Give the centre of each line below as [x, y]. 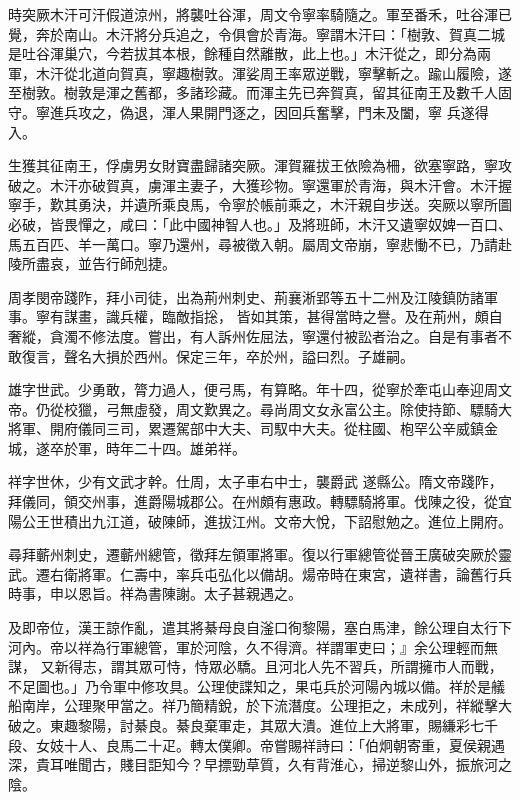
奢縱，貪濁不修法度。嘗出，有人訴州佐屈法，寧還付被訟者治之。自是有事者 [253, 335]
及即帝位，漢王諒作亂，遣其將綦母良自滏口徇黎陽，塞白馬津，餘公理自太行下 [260, 627]
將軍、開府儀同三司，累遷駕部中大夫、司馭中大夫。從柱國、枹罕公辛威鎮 [246, 428]
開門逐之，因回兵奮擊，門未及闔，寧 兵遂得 [346, 111]
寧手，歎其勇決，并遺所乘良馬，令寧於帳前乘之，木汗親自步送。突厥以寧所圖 [260, 204]
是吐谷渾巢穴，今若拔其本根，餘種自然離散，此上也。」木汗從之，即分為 [242, 53]
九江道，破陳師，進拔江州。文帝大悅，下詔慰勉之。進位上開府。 [301, 520]
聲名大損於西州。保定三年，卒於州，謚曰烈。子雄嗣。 [238, 355]
